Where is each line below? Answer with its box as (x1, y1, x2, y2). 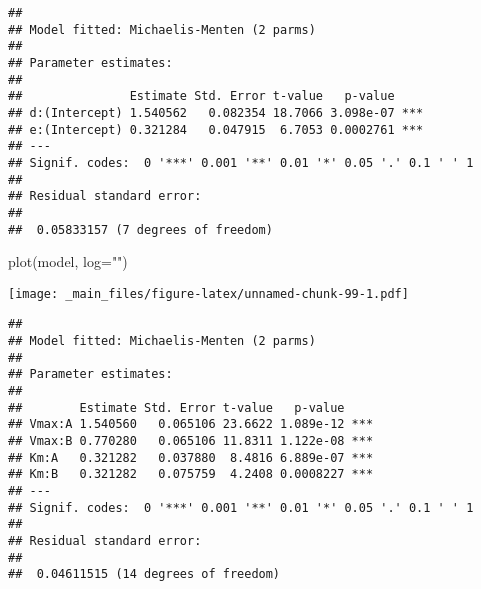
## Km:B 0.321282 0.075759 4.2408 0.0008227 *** (8, 467, 374, 482)
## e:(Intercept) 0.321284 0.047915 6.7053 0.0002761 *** (8, 122, 424, 137)
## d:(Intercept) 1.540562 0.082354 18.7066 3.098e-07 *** (8, 105, 424, 120)
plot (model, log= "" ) (8, 251, 128, 272)
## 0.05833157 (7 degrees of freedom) (8, 222, 273, 237)
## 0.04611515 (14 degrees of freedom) (8, 567, 281, 582)
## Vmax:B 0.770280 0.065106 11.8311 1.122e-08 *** (8, 434, 374, 449)
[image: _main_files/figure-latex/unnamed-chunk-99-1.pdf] (8, 286, 409, 301)
